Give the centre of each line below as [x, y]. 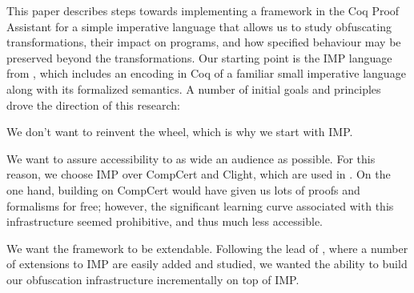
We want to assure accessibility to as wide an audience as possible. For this [191, 158]
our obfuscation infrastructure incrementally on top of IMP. [153, 279]
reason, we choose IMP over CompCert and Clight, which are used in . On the [199, 174]
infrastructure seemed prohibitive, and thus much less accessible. [165, 221]
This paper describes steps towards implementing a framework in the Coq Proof [203, 10]
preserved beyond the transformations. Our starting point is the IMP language [199, 57]
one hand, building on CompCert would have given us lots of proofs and [183, 189]
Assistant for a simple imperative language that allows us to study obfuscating [199, 26]
